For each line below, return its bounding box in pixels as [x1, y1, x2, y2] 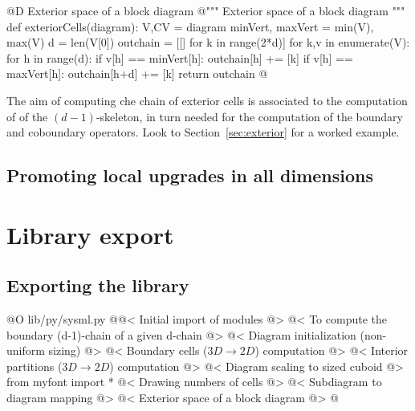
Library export [6, 218, 174, 250]
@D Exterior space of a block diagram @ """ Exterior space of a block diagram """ [6, 2, 405, 18]
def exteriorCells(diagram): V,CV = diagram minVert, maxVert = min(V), [6, 18, 374, 35]
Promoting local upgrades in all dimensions [6, 163, 374, 188]
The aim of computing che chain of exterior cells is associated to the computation [6, 92, 408, 108]
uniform [6, 342, 45, 359]
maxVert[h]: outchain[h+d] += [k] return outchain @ [6, 65, 268, 82]
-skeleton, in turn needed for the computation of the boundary [96, 108, 404, 124]
